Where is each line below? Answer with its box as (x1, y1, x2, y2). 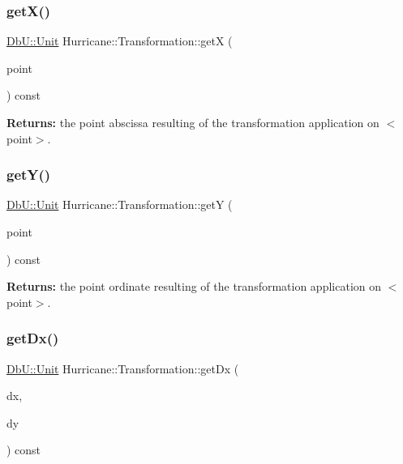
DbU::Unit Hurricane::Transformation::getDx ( (6, 360, 239, 377)
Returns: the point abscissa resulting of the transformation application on (6, 114, 379, 130)
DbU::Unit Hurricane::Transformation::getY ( (6, 196, 233, 213)
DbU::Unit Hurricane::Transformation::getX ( (6, 32, 233, 49)
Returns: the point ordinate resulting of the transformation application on (6, 278, 382, 295)
